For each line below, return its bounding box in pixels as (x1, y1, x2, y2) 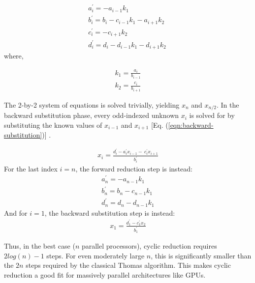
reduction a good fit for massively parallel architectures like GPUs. (4, 269, 206, 280)
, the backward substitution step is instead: (44, 207, 175, 218)
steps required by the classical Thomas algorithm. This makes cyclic (26, 260, 231, 270)
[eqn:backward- (168, 119, 214, 130)
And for (4, 207, 28, 218)
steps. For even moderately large (46, 250, 145, 260)
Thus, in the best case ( (4, 241, 75, 251)
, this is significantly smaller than (151, 250, 252, 260)
